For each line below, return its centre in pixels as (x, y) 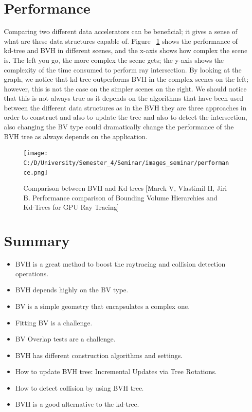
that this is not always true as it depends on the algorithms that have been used (124, 98)
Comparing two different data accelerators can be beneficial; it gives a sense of (121, 31)
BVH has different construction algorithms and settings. (99, 355)
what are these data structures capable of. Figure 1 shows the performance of (121, 41)
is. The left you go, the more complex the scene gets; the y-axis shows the (114, 60)
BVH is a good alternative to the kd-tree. (77, 404)
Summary (37, 241)
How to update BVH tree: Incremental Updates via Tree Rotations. (116, 371)
